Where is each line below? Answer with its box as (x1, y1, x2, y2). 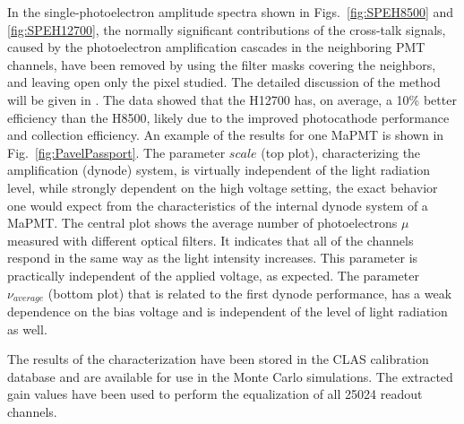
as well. (7, 319, 47, 338)
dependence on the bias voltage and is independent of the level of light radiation (7, 301, 448, 320)
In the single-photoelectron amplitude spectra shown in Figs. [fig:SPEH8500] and (7, 3, 454, 21)
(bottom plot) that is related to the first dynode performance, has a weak (47, 283, 452, 302)
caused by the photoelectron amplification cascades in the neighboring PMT (7, 38, 425, 56)
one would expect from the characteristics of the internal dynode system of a (7, 195, 428, 214)
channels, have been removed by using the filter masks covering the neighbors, (7, 55, 436, 74)
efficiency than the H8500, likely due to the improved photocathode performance (7, 108, 450, 126)
